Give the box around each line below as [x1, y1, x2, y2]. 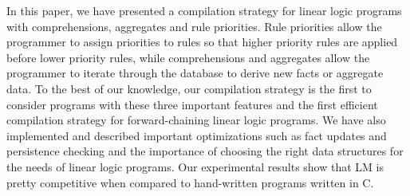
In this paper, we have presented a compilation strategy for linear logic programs [6, 2, 402, 18]
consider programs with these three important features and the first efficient [6, 96, 378, 112]
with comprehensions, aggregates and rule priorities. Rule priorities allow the [6, 18, 382, 34]
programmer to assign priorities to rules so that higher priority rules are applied [6, 33, 398, 50]
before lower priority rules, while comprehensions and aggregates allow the [6, 49, 370, 65]
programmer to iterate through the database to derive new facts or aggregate [6, 65, 384, 81]
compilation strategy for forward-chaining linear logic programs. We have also [6, 112, 386, 128]
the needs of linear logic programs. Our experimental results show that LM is [6, 158, 384, 174]
